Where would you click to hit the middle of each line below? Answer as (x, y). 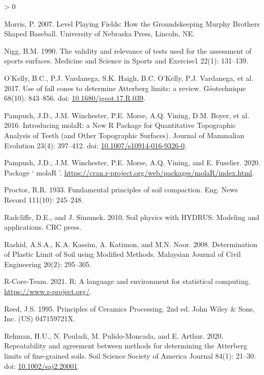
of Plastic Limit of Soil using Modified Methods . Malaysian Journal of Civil (123, 254)
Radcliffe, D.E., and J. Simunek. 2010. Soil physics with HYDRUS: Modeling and (132, 217)
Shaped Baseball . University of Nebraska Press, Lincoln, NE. (100, 34)
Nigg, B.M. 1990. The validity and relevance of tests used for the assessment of (128, 50)
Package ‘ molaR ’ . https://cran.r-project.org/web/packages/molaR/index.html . (129, 172)
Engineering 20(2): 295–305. (48, 264)
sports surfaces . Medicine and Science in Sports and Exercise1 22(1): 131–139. (126, 61)
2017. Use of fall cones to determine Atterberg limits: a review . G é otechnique (125, 88)
